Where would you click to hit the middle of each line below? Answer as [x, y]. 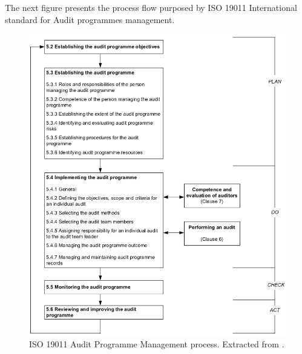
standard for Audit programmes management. [90, 19]
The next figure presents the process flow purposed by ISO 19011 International [151, 7]
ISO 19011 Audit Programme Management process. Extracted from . [157, 344]
